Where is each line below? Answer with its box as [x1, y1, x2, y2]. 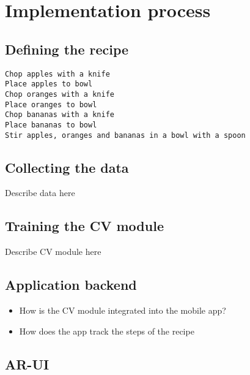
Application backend [5, 275, 137, 294]
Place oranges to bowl [5, 100, 97, 109]
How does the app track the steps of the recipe [19, 324, 194, 337]
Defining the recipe [5, 39, 129, 58]
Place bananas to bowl [5, 120, 97, 129]
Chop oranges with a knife [5, 89, 114, 99]
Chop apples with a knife [5, 69, 110, 78]
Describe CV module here [5, 245, 101, 258]
